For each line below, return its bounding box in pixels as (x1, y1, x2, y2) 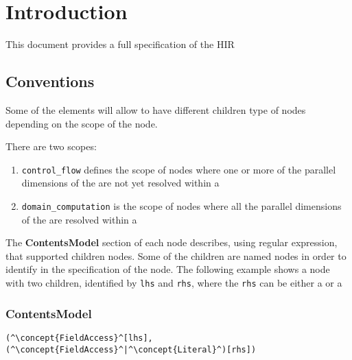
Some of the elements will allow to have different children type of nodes (5, 102, 306, 117)
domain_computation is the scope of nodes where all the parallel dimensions (21, 198, 342, 213)
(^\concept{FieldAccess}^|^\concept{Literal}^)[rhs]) (5, 344, 257, 355)
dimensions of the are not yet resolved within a (21, 176, 220, 190)
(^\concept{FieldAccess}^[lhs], (5, 333, 153, 343)
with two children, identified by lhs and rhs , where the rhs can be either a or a (5, 275, 342, 289)
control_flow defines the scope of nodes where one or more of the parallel (21, 162, 336, 176)
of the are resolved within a (21, 212, 137, 226)
